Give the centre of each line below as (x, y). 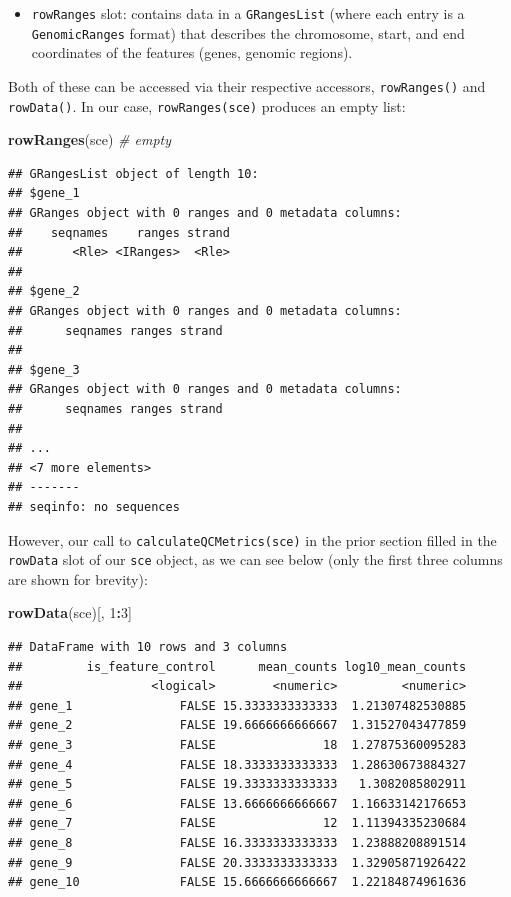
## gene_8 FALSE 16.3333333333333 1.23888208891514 (237, 842)
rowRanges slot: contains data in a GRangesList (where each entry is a (248, 13)
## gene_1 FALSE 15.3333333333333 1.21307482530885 (237, 705)
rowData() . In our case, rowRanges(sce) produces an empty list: (207, 105)
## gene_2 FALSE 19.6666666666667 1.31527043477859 (237, 725)
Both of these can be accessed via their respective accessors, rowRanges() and (247, 85)
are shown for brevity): (78, 578)
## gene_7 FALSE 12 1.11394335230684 (237, 823)
